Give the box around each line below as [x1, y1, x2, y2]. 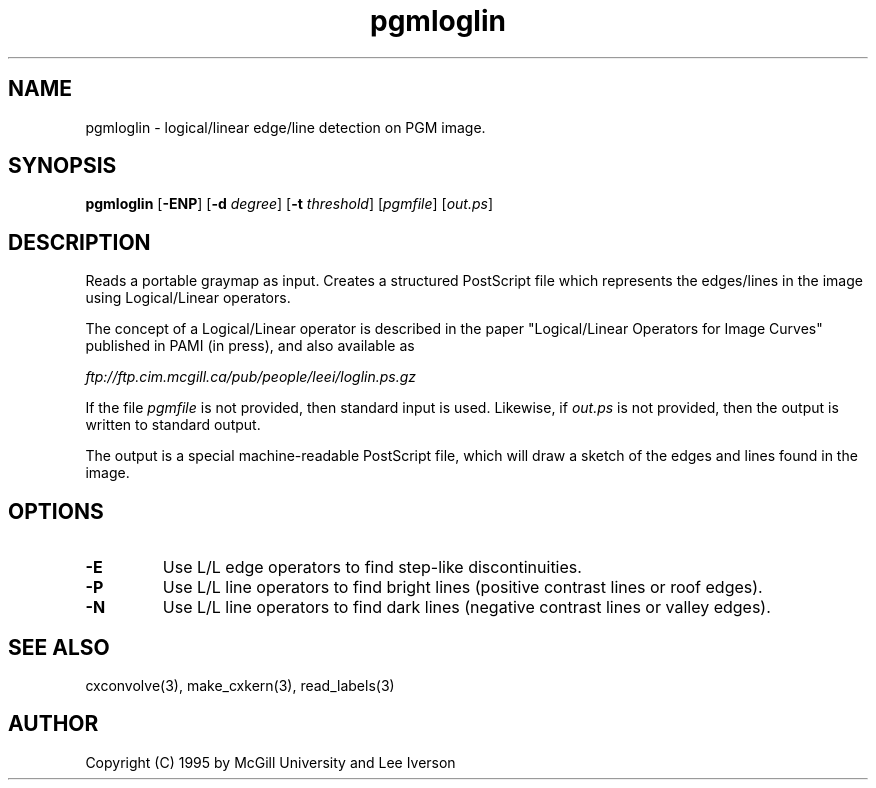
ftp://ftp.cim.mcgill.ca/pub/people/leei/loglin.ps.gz [85, 368, 417, 386]
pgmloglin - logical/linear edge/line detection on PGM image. [85, 118, 486, 136]
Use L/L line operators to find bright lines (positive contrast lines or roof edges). [162, 577, 763, 598]
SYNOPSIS [8, 153, 117, 179]
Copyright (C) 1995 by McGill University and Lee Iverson [85, 753, 456, 771]
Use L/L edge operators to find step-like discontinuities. [162, 557, 582, 578]
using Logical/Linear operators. [85, 289, 291, 307]
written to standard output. [85, 416, 261, 434]
